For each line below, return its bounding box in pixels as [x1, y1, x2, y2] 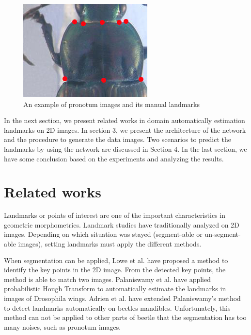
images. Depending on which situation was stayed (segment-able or [4, 229, 203, 239]
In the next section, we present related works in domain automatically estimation [4, 115, 245, 125]
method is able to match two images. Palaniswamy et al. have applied [4, 274, 211, 284]
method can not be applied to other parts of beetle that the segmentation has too [4, 312, 247, 322]
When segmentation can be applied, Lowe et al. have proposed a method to [4, 255, 228, 265]
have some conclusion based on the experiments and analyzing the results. [4, 153, 224, 163]
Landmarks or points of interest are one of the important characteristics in [4, 210, 226, 220]
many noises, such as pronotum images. [4, 321, 121, 332]
